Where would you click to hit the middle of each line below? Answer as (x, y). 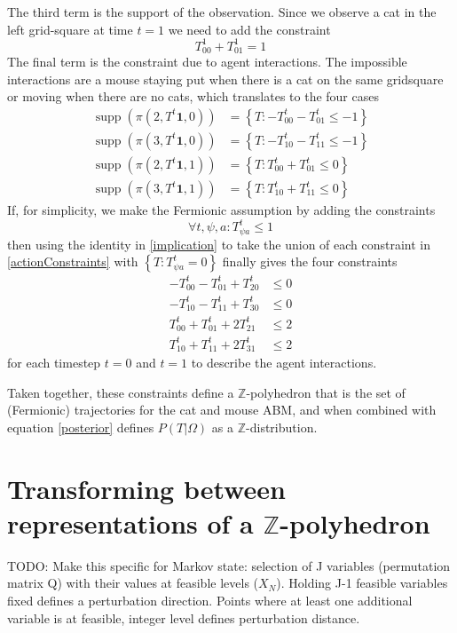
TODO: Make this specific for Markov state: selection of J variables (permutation (229, 565)
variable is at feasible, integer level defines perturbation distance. (184, 617)
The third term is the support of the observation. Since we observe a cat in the (222, 12)
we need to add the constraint (249, 29)
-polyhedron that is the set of (326, 392)
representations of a (130, 522)
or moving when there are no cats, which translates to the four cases (193, 96)
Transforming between (146, 488)
